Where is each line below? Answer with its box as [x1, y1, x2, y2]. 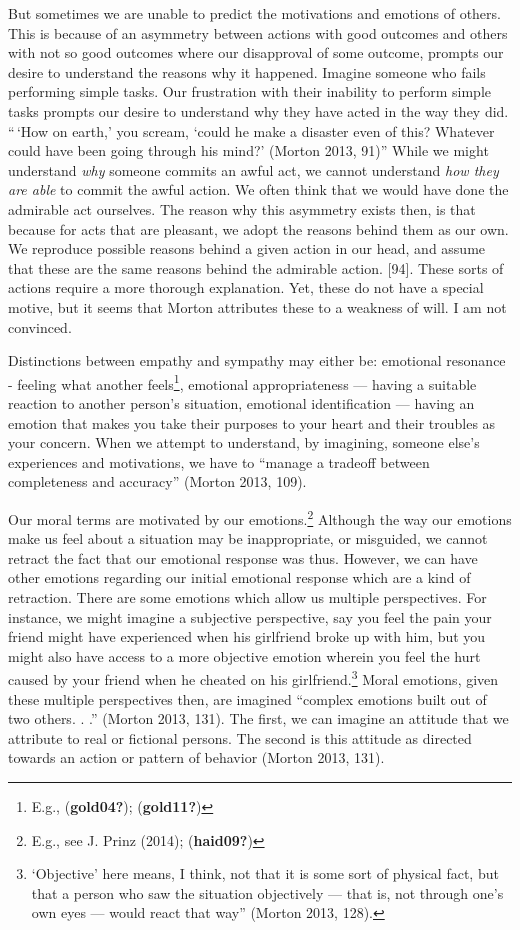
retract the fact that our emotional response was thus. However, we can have [8, 547, 478, 568]
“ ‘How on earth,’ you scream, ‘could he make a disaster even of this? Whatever [8, 120, 495, 141]
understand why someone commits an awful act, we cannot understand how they [8, 159, 499, 180]
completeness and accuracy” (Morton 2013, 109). [8, 471, 307, 492]
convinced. [8, 316, 72, 337]
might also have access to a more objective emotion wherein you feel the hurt [8, 645, 481, 666]
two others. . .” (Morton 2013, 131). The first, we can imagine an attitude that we [8, 708, 509, 729]
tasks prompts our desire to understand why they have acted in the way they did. [8, 100, 509, 121]
